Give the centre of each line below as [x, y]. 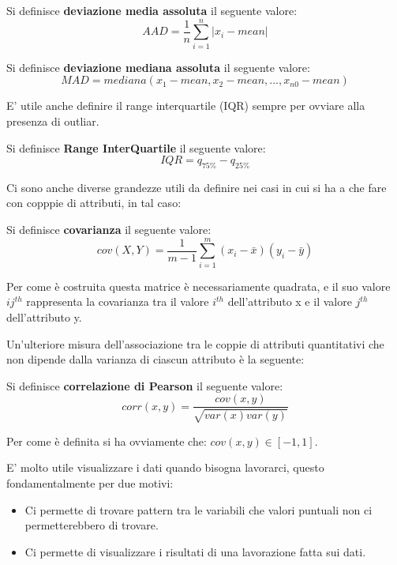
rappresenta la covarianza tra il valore [118, 301]
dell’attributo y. [44, 316]
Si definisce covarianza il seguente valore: [109, 230]
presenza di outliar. [53, 121]
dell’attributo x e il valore [290, 301]
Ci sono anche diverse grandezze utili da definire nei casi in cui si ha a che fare [197, 187]
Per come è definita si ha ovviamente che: [107, 441]
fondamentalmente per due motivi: [90, 483]
